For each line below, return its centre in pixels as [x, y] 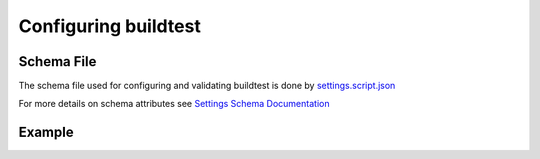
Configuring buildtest [110, 26]
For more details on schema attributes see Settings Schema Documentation [174, 104]
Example [46, 132]
